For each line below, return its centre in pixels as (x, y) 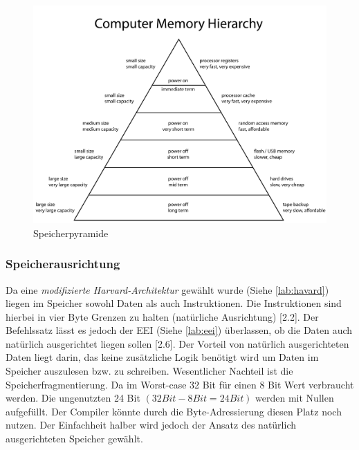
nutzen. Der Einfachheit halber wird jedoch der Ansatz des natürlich (151, 425)
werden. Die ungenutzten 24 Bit (73, 398)
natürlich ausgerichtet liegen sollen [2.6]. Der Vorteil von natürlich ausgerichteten (177, 343)
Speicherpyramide (71, 233)
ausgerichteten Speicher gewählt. (74, 439)
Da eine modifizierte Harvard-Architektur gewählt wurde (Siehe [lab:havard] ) (167, 289)
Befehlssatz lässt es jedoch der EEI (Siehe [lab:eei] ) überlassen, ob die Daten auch (179, 330)
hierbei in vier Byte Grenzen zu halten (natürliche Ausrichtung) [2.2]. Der (162, 316)
